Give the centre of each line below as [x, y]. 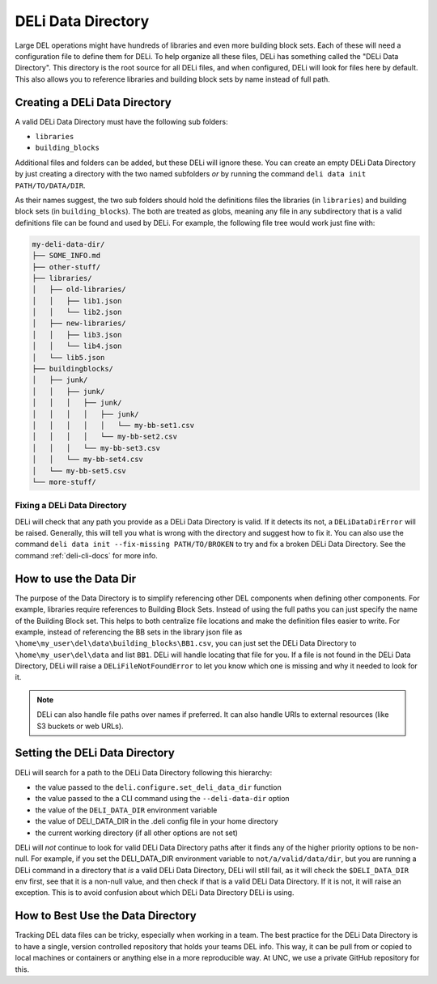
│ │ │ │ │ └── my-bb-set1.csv [113, 425]
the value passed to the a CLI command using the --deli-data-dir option [163, 799]
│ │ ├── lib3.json [77, 335]
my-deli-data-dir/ [68, 244]
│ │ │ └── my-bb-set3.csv [96, 448]
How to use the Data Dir [76, 579]
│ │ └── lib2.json [77, 312]
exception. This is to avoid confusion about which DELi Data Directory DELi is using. [155, 893]
